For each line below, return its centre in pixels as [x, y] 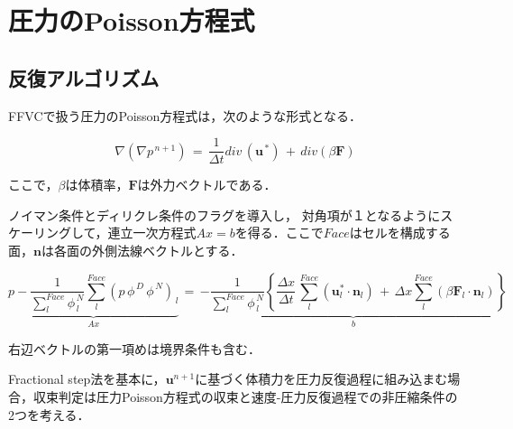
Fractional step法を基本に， [87, 379]
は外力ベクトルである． [207, 185]
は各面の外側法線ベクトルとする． [142, 251]
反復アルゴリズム [84, 77]
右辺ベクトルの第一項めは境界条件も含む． [134, 348]
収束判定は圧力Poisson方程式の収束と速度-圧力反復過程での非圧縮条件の [245, 396]
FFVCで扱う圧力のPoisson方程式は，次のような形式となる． [185, 115]
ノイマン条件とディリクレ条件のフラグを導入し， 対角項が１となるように [224, 214]
